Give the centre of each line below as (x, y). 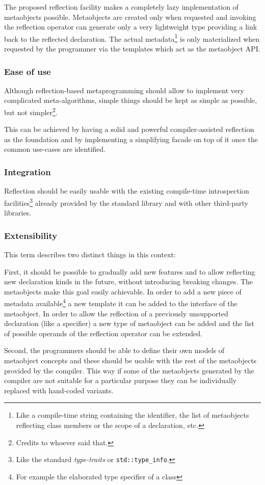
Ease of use (28, 71)
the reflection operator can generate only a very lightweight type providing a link (131, 27)
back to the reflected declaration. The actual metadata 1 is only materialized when (132, 38)
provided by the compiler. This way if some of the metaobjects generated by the (129, 370)
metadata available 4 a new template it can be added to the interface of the (121, 302)
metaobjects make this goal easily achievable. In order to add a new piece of (123, 291)
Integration (28, 171)
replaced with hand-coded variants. (59, 390)
